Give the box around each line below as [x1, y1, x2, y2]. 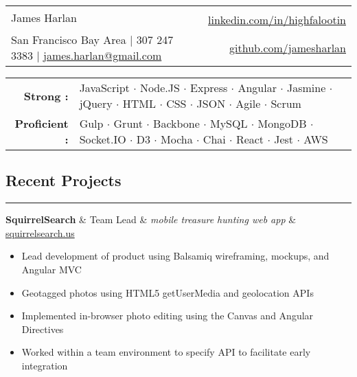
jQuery [79, 95, 113, 111]
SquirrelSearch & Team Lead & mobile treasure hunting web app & [5, 212, 297, 227]
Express [190, 80, 228, 95]
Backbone [153, 115, 200, 131]
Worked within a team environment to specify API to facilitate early [21, 345, 311, 359]
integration [21, 358, 68, 372]
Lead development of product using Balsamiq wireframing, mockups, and [21, 249, 330, 263]
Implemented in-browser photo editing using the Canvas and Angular [21, 308, 314, 323]
